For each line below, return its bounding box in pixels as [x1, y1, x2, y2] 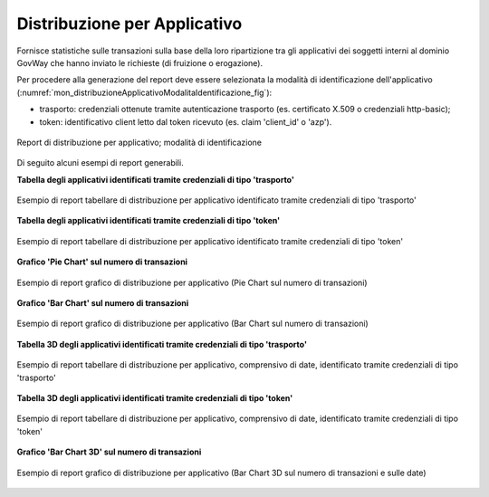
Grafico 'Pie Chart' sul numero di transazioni [16, 256, 188, 267]
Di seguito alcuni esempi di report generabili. [16, 158, 185, 168]
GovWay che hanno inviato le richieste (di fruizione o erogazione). [16, 57, 263, 68]
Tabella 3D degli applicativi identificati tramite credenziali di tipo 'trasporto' [16, 339, 308, 349]
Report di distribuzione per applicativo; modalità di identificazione [16, 137, 263, 148]
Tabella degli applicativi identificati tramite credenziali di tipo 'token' [16, 215, 281, 226]
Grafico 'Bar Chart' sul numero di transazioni [16, 298, 189, 309]
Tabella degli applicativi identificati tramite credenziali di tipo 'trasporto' [16, 174, 294, 185]
